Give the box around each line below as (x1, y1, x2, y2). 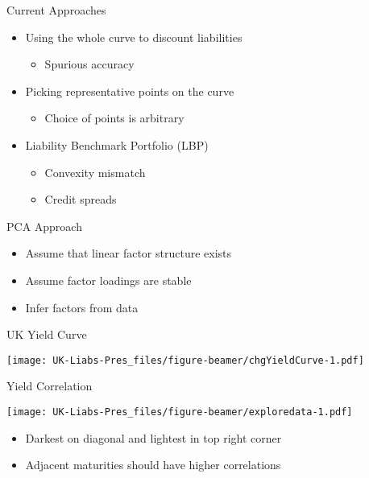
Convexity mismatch (44, 163, 146, 180)
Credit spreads (44, 191, 117, 208)
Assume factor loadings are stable (25, 271, 192, 288)
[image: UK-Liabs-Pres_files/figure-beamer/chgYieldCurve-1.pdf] (6, 354, 364, 366)
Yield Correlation (6, 377, 93, 394)
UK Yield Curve (6, 326, 87, 343)
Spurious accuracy (44, 56, 135, 72)
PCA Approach (6, 217, 82, 234)
